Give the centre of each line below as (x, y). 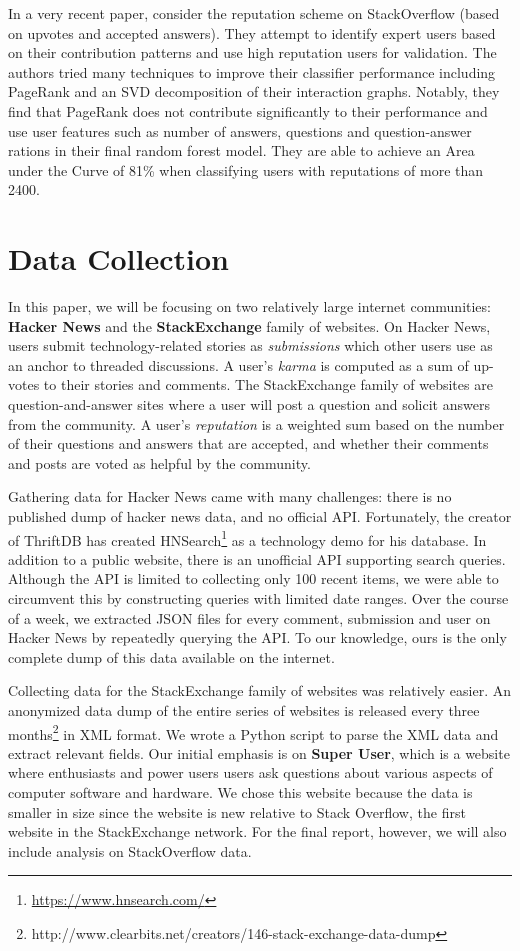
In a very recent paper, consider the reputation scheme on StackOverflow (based (254, 13)
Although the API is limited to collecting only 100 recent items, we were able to (253, 578)
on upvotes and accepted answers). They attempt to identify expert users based (252, 32)
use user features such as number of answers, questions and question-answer (240, 130)
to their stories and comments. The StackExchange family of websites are (268, 384)
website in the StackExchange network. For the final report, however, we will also (257, 831)
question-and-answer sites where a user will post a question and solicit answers (249, 404)
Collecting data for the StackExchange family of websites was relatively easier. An (260, 690)
